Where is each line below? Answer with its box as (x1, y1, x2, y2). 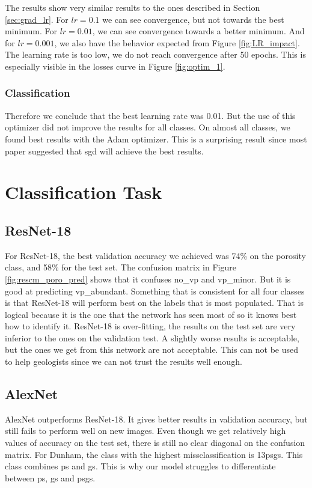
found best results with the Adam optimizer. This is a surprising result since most (5, 132, 307, 145)
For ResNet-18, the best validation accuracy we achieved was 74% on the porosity (5, 249, 306, 261)
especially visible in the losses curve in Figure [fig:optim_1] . (5, 59, 225, 72)
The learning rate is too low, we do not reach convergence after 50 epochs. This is (5, 48, 306, 61)
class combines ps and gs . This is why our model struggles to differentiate (5, 460, 276, 472)
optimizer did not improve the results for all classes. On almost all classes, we (5, 121, 290, 133)
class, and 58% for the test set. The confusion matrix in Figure (5, 261, 236, 273)
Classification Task (5, 180, 162, 204)
